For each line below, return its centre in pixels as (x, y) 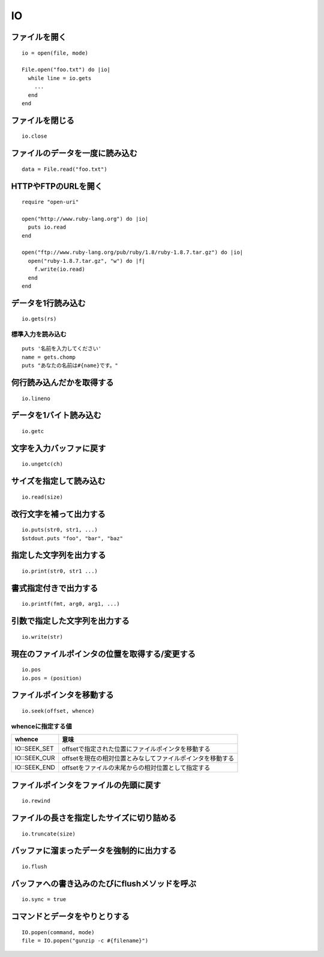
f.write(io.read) (59, 269)
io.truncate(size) (49, 834)
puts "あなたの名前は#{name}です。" (70, 366)
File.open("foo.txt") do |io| (66, 70)
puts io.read (47, 227)
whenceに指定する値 (41, 726)
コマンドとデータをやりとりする (70, 916)
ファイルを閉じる (43, 120)
